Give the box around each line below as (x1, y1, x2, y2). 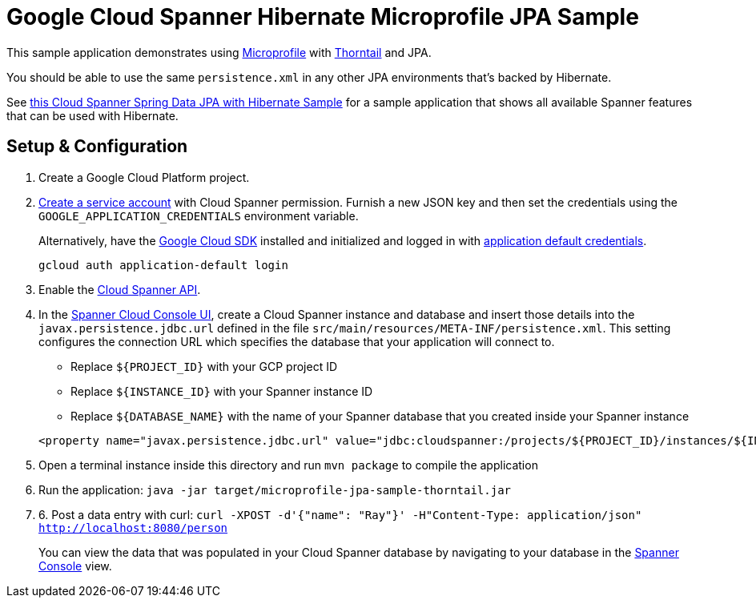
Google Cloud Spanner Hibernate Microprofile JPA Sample (6, 3, 639, 30)
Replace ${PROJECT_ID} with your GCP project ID (70, 359, 338, 373)
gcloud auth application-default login (38, 258, 288, 272)
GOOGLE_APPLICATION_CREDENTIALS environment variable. (38, 208, 359, 223)
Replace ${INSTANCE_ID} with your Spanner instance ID (70, 384, 373, 398)
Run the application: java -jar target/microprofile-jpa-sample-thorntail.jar (38, 482, 512, 497)
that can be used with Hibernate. (6, 108, 179, 123)
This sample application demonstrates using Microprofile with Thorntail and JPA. (6, 45, 432, 59)
